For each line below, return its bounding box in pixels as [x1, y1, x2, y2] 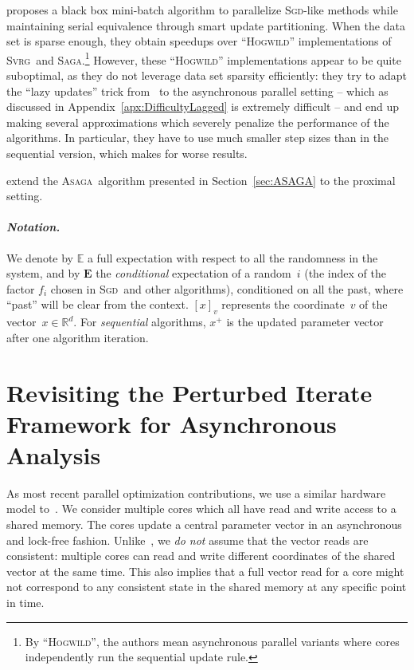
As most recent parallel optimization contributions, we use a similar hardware [6, 484, 386, 501]
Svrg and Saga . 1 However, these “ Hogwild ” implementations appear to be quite [6, 49, 401, 68]
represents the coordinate [221, 296, 345, 313]
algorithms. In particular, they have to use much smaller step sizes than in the [6, 129, 389, 146]
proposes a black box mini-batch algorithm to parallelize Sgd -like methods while [6, 2, 398, 18]
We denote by [6, 249, 73, 266]
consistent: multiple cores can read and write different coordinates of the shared [6, 547, 396, 564]
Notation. [6, 219, 61, 235]
